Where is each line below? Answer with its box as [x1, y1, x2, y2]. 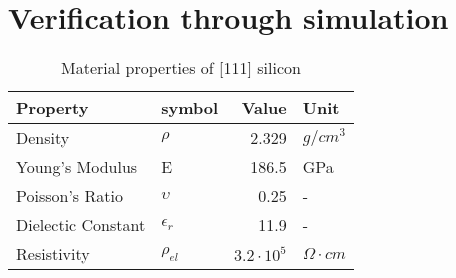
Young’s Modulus [16, 155, 138, 179]
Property [16, 96, 89, 120]
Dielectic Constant [16, 213, 146, 237]
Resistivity [16, 242, 90, 266]
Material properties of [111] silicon [61, 56, 301, 80]
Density [16, 126, 70, 150]
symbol [161, 96, 219, 120]
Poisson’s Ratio [16, 184, 123, 208]
